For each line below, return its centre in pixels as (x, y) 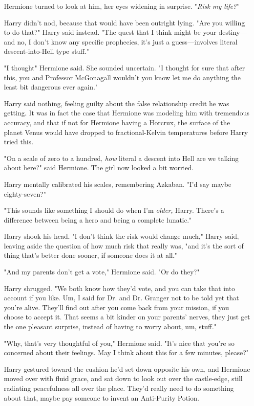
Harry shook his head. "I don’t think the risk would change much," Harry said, (122, 236)
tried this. (19, 142)
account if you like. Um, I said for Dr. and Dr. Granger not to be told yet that (122, 298)
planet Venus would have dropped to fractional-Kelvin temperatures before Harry (126, 132)
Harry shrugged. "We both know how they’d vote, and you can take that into (119, 288)
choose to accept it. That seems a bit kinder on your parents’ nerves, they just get (127, 317)
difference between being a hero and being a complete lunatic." (98, 219)
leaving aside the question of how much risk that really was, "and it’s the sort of (124, 245)
